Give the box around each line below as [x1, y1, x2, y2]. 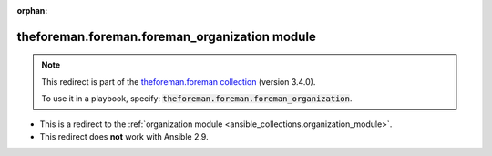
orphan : [16, 5, 48, 16]
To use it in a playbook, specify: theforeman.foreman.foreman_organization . [41, 93, 353, 104]
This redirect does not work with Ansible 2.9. [39, 130, 209, 141]
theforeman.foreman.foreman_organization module [16, 28, 316, 45]
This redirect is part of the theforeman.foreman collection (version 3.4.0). [41, 76, 316, 87]
